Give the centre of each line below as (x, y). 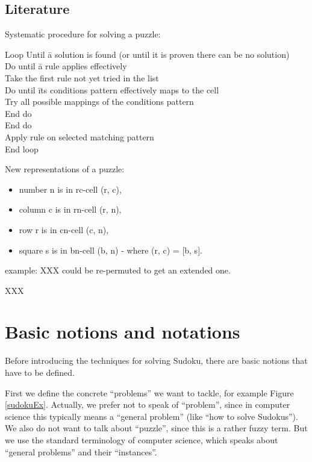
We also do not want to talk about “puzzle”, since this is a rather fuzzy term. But (156, 428)
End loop (22, 148)
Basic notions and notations (123, 332)
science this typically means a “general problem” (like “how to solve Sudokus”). (151, 416)
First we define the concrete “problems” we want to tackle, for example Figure (149, 392)
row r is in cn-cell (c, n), (64, 229)
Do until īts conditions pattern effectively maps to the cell (112, 89)
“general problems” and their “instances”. (81, 451)
